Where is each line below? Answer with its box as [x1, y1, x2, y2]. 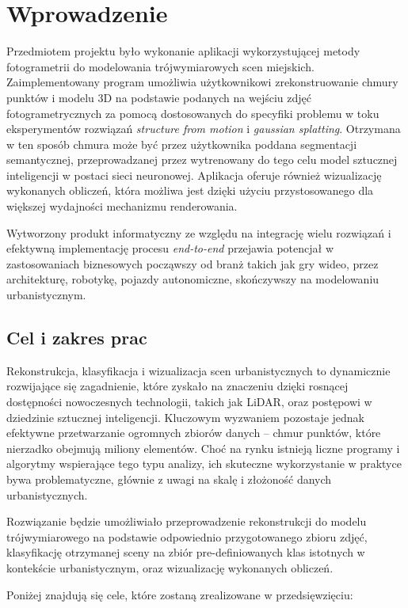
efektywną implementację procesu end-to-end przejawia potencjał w [6, 240, 334, 256]
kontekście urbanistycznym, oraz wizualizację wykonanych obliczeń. [6, 559, 334, 576]
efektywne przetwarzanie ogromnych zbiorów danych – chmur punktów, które [6, 424, 381, 441]
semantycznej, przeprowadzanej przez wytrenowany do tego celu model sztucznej [6, 151, 398, 168]
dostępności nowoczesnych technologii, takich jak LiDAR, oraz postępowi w [6, 393, 372, 410]
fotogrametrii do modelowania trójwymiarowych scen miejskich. [6, 58, 315, 74]
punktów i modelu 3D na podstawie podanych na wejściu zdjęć [6, 89, 311, 105]
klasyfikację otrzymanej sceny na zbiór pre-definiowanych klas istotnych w [6, 544, 365, 560]
